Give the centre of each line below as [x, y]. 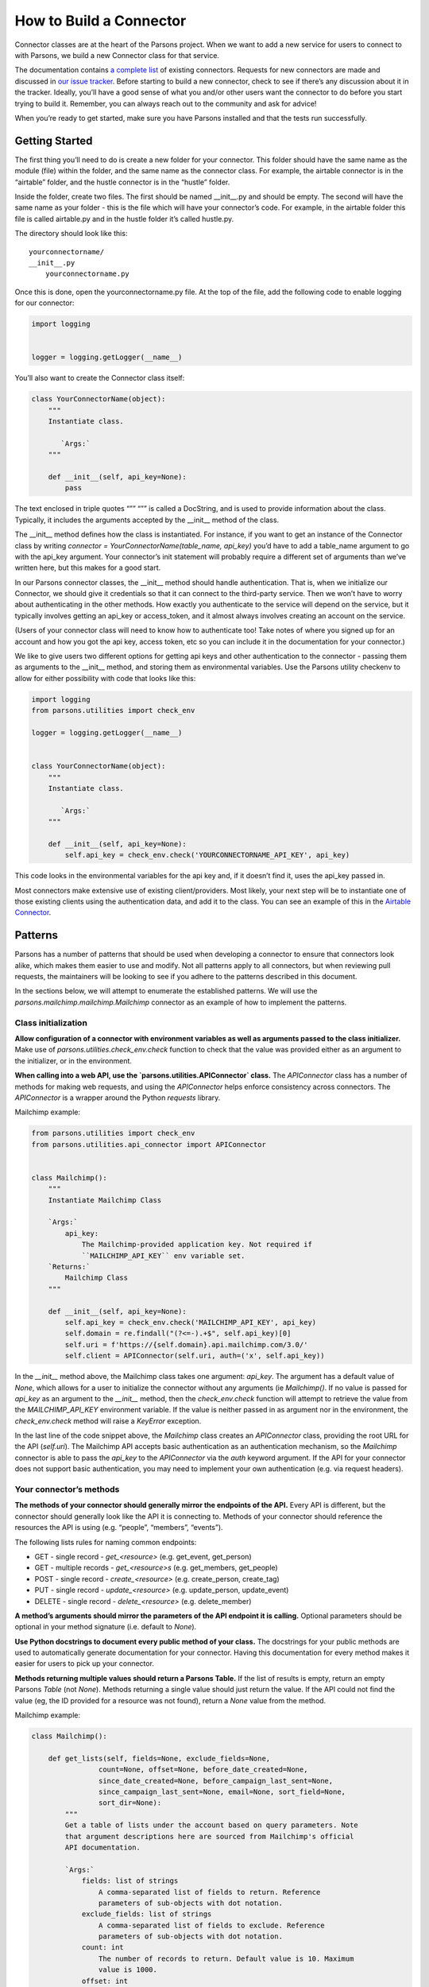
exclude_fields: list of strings [147, 1914]
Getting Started [54, 140]
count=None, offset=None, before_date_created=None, [203, 1770]
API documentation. [102, 1847]
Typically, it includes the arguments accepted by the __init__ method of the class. [147, 520]
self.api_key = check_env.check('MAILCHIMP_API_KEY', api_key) [191, 1322]
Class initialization [51, 1023]
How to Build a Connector [100, 21]
